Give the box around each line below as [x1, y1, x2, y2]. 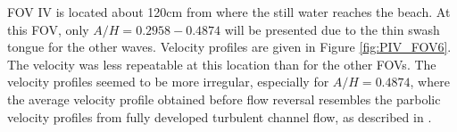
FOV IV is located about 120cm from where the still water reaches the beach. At [7, 3, 451, 21]
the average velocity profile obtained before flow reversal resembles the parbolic [7, 89, 441, 108]
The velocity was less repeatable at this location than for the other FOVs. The [7, 54, 436, 73]
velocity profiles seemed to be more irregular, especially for [7, 72, 329, 91]
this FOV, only [7, 20, 89, 38]
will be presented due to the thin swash [224, 20, 440, 38]
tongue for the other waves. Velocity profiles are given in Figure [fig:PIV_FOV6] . [7, 37, 452, 56]
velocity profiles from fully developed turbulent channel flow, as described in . [7, 107, 432, 126]
